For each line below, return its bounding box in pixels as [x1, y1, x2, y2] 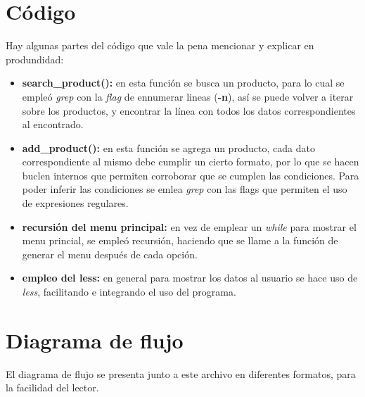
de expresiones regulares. [22, 196, 129, 210]
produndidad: [6, 51, 64, 66]
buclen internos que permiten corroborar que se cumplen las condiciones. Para [22, 168, 359, 182]
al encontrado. [22, 117, 84, 132]
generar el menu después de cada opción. [22, 246, 198, 261]
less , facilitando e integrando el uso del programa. [22, 284, 236, 299]
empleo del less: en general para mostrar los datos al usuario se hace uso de [22, 270, 358, 285]
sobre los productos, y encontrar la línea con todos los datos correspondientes [22, 103, 356, 118]
